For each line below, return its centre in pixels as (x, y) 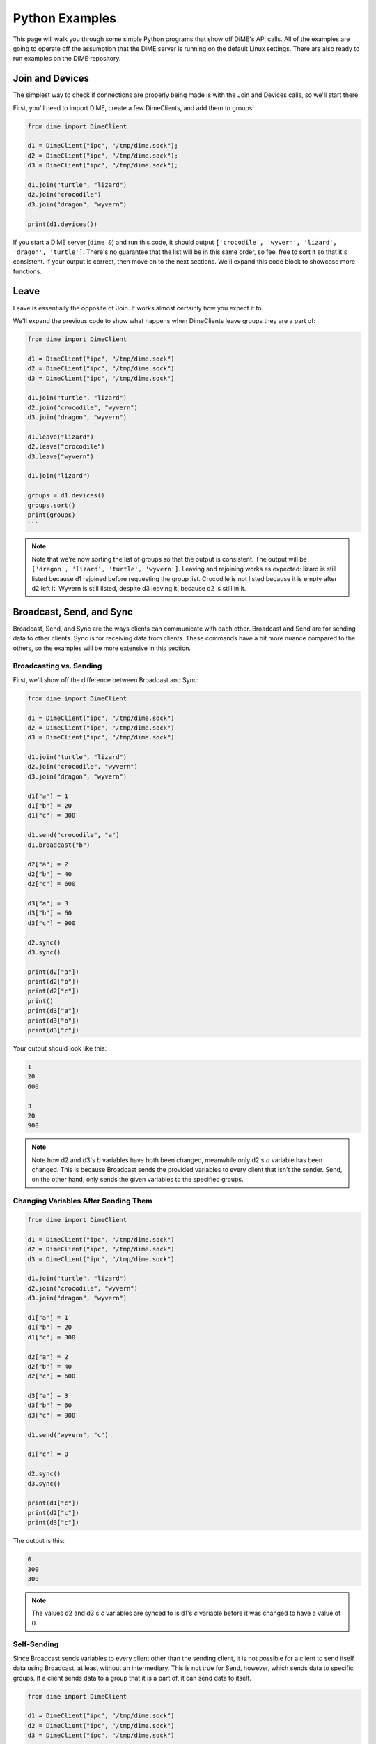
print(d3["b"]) (53, 1021)
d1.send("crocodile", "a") (73, 835)
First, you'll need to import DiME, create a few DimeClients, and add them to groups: (133, 107)
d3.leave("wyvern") (61, 456)
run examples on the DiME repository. (67, 59)
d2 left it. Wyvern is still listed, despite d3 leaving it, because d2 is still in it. (139, 588)
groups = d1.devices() (66, 496)
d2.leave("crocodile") (66, 447)
